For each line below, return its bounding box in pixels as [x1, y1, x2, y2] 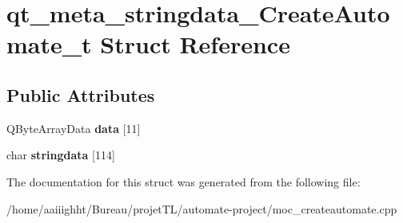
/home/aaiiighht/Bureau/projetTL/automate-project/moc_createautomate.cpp [6, 200, 397, 217]
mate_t [6, 28, 92, 61]
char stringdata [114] [6, 147, 115, 163]
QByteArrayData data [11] [6, 119, 141, 136]
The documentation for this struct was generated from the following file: [6, 173, 361, 190]
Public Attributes [6, 82, 155, 107]
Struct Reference [100, 28, 290, 61]
